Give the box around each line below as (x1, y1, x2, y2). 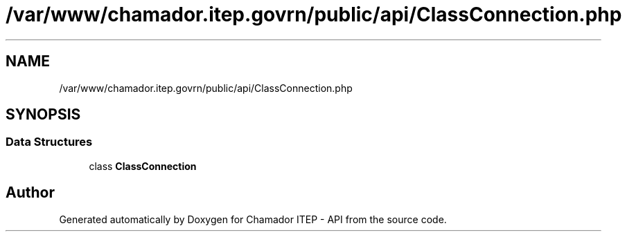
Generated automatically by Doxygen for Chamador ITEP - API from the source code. (59, 213, 447, 225)
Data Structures (6, 135, 93, 149)
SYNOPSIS (6, 106, 81, 124)
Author (6, 184, 55, 202)
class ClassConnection (89, 160, 197, 172)
